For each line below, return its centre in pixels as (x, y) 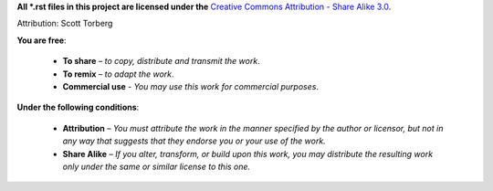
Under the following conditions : (78, 107)
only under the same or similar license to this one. (157, 166)
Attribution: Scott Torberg (65, 24)
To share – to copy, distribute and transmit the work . (161, 61)
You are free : (42, 40)
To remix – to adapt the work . (118, 74)
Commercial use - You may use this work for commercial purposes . (191, 86)
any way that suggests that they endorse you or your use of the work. (194, 141)
